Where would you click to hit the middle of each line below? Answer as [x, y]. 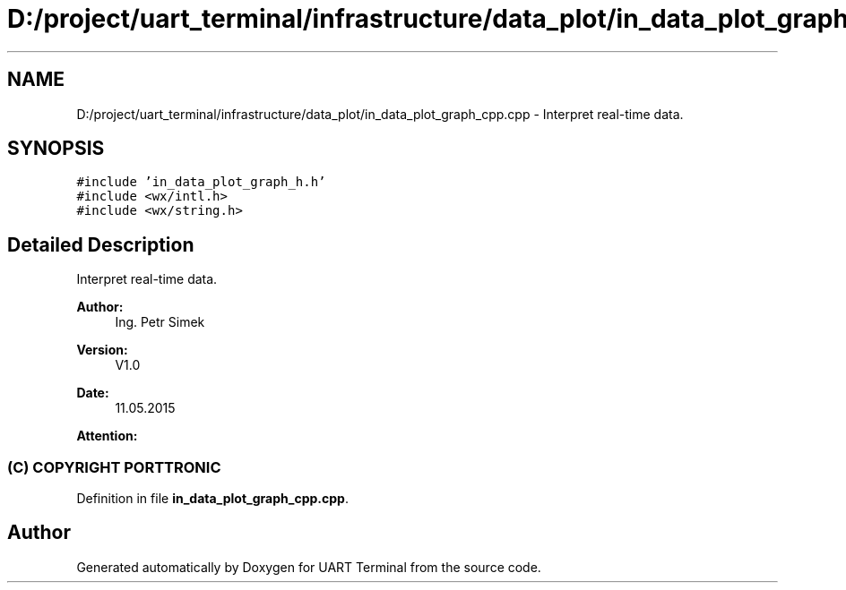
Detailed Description [101, 244]
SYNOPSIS [56, 149]
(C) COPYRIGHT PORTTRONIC [114, 467]
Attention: [107, 436]
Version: [102, 350]
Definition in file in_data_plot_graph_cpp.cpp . [212, 499]
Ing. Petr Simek [160, 322]
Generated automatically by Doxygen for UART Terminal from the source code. [309, 567]
